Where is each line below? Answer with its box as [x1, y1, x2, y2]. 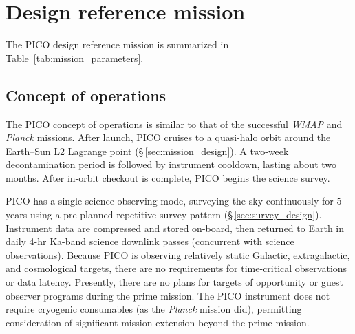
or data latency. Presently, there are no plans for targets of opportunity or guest [6, 275, 343, 289]
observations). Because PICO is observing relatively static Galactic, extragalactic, [6, 247, 350, 262]
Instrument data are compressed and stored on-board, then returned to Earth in [6, 220, 345, 235]
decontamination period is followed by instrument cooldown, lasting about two [6, 157, 337, 171]
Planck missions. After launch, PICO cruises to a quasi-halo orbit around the [6, 130, 331, 145]
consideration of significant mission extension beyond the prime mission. [6, 315, 310, 329]
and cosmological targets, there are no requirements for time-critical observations [6, 261, 347, 275]
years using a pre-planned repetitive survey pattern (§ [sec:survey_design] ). [6, 207, 322, 222]
